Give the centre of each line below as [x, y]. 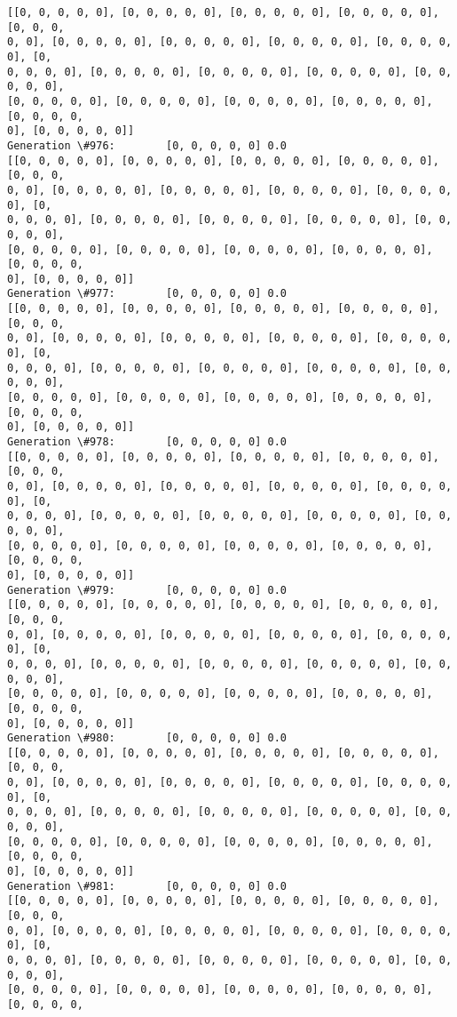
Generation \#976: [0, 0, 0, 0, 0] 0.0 [147, 145]
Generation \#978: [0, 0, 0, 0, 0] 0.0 [147, 442]
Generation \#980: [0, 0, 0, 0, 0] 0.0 [147, 738]
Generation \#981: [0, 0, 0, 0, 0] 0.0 [147, 886]
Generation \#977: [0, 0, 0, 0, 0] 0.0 [147, 294]
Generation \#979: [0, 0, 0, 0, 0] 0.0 [147, 590]
